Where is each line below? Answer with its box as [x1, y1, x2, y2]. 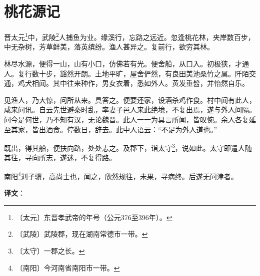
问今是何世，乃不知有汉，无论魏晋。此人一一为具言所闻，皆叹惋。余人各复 [4, 114, 249, 124]
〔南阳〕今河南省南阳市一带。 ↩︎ [15, 262, 120, 273]
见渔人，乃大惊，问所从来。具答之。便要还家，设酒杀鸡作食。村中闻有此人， [4, 94, 256, 105]
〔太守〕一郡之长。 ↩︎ [15, 246, 85, 256]
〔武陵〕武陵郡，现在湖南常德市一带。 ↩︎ [15, 229, 148, 239]
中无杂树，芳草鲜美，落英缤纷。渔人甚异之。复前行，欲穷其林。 [4, 41, 214, 52]
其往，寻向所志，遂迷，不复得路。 [4, 152, 116, 163]
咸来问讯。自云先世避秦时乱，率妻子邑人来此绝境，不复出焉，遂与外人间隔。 [4, 104, 256, 115]
